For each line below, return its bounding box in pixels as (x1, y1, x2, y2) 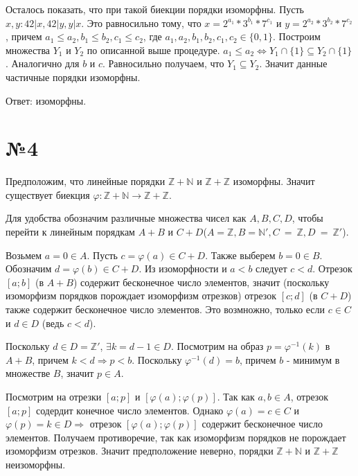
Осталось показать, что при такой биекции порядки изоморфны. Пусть (6, 2, 304, 16)
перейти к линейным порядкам (6, 224, 135, 239)
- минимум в (286, 352, 340, 367)
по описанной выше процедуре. (87, 42, 220, 57)
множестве (6, 366, 51, 380)
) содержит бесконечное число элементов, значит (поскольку (73, 274, 330, 289)
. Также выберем (205, 247, 276, 262)
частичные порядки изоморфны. (6, 69, 141, 84)
